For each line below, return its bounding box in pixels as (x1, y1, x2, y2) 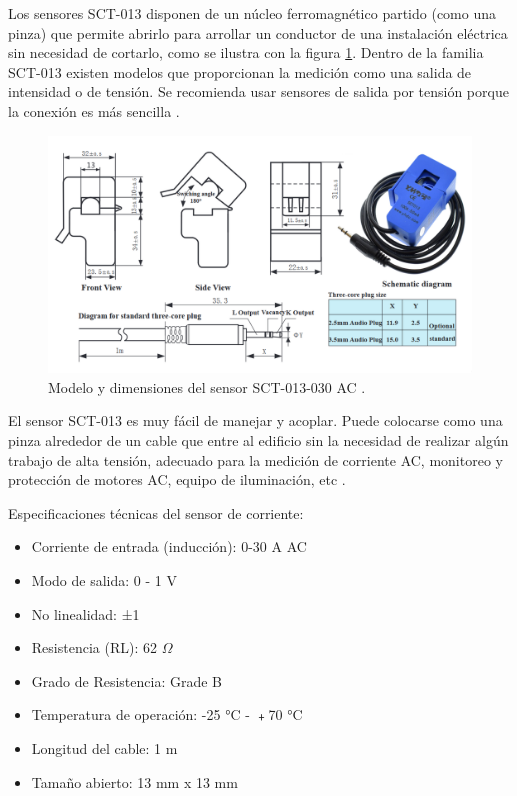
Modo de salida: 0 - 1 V (31, 569, 177, 590)
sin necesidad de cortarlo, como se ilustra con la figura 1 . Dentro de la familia (8, 42, 484, 63)
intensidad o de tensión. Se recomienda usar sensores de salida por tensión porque (8, 81, 509, 102)
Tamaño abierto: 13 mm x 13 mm (31, 771, 238, 792)
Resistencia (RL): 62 (31, 637, 157, 658)
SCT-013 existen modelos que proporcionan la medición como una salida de (8, 61, 472, 82)
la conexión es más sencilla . (8, 100, 180, 121)
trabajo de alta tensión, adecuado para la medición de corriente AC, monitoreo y (8, 449, 503, 470)
